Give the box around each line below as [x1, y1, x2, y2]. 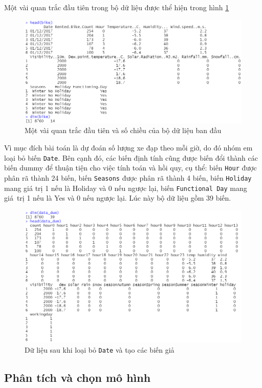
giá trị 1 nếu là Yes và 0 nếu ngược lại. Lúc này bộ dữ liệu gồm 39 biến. [4, 192, 231, 203]
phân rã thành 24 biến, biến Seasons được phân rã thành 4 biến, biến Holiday [4, 172, 252, 183]
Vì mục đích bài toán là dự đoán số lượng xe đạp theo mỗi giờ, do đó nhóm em [4, 142, 253, 153]
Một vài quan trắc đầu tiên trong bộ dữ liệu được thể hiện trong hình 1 [4, 2, 229, 12]
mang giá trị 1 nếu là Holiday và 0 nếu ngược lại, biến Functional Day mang [4, 182, 247, 193]
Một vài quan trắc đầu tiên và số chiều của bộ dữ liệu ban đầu [25, 125, 222, 136]
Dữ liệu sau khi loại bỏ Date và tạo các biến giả [25, 344, 174, 355]
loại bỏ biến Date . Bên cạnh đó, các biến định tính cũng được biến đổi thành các [4, 152, 258, 163]
